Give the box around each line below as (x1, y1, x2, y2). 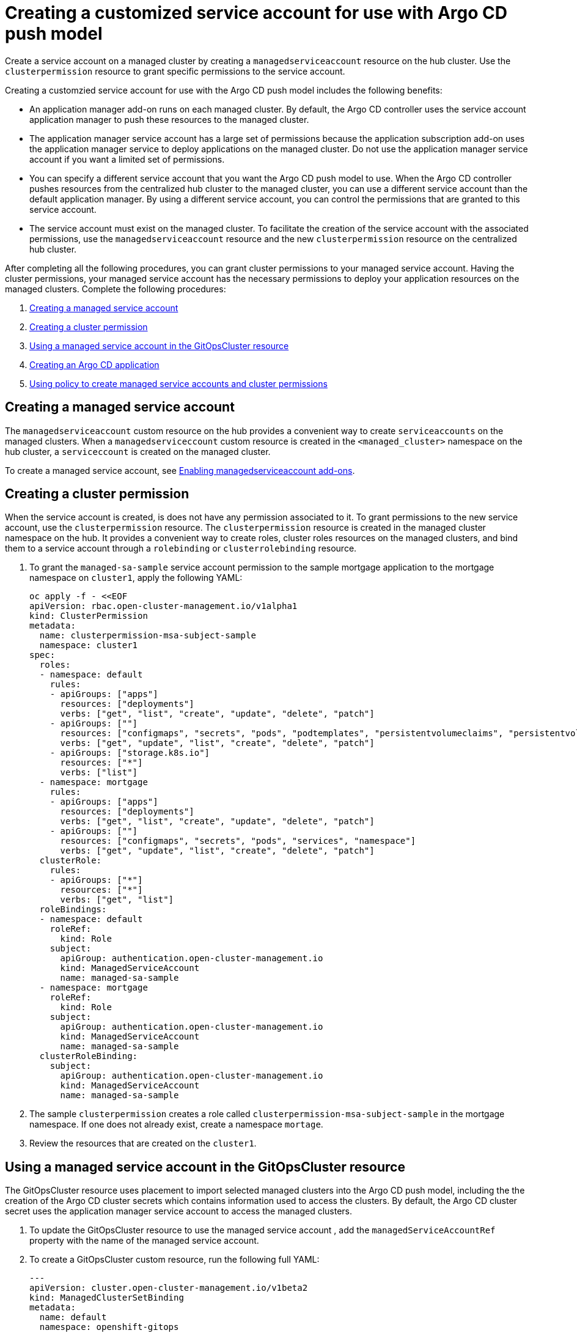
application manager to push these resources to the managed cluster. (29, 114, 309, 125)
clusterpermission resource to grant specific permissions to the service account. (5, 65, 345, 76)
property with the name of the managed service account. (29, 1235, 259, 1246)
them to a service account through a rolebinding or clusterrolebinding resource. (5, 543, 357, 554)
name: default (39, 1312, 107, 1323)
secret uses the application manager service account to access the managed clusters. (5, 1206, 353, 1217)
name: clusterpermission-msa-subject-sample (39, 630, 256, 641)
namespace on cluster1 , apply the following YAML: (29, 572, 243, 583)
